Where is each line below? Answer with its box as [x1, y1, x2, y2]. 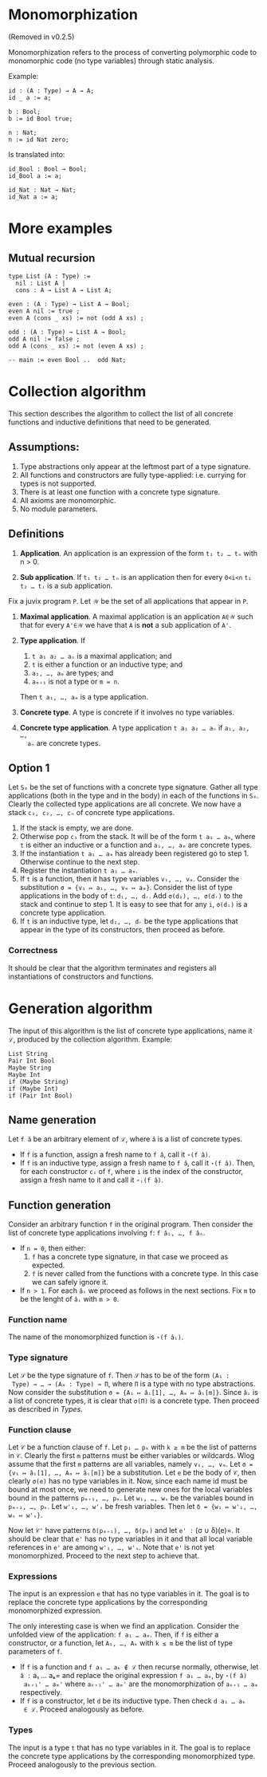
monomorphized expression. [8, 1606, 103, 1616]
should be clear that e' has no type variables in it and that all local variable [8, 1534, 253, 1544]
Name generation [8, 1113, 96, 1126]
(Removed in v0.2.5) [8, 32, 75, 41]
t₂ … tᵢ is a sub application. [19, 581, 113, 590]
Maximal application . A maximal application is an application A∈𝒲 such [19, 612, 253, 621]
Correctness [8, 945, 58, 956]
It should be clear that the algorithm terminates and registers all [8, 963, 217, 972]
